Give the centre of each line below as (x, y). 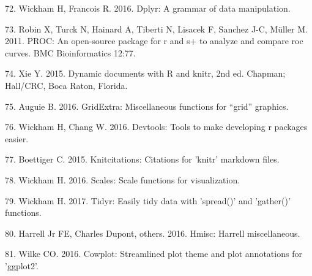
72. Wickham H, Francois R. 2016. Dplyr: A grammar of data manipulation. (148, 8)
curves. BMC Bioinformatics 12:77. (70, 52)
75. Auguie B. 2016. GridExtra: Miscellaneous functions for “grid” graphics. (147, 106)
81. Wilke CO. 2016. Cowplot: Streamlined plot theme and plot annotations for (154, 254)
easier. (17, 138)
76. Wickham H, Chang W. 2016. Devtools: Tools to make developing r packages (156, 127)
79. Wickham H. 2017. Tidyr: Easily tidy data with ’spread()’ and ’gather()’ (148, 200)
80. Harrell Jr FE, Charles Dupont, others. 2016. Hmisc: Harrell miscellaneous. (153, 233)
